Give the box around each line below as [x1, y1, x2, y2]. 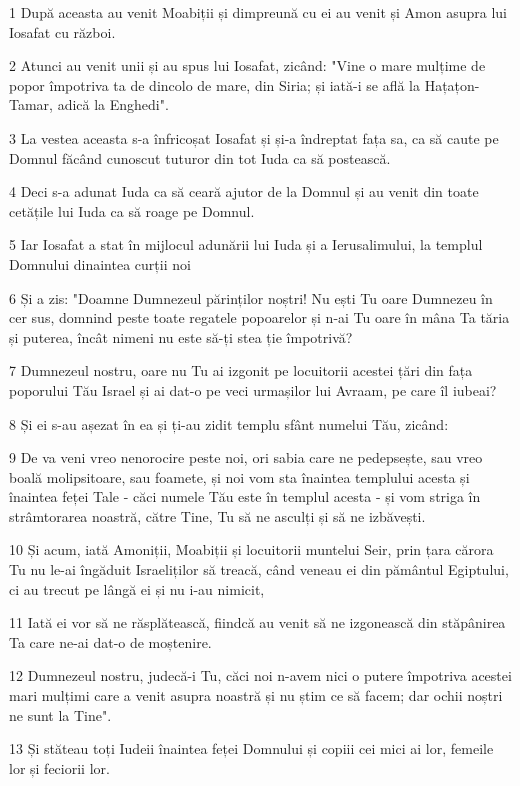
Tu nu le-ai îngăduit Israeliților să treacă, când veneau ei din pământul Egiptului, [9, 559, 509, 580]
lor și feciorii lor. [9, 757, 110, 778]
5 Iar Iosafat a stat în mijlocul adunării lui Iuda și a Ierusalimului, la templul [9, 234, 483, 255]
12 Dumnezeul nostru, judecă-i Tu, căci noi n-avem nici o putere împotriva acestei [9, 665, 512, 686]
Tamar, [9, 94, 53, 115]
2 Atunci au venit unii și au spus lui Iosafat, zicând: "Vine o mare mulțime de [9, 55, 486, 76]
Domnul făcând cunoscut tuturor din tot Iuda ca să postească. [9, 147, 391, 168]
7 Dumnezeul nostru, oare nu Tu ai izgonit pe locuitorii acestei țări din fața [9, 360, 473, 381]
